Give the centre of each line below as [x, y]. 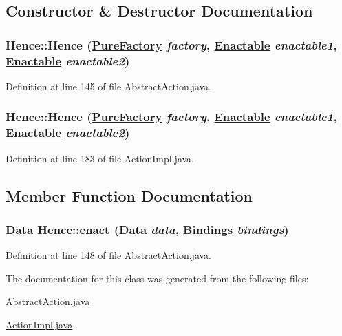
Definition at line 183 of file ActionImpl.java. [100, 158]
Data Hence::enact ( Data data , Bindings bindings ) [147, 229]
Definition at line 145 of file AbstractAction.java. [108, 86]
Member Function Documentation [129, 195]
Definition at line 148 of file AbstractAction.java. [108, 255]
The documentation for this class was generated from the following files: [157, 278]
